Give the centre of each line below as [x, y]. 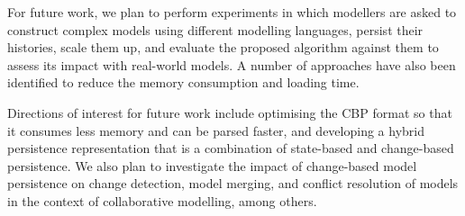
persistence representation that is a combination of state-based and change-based [231, 148]
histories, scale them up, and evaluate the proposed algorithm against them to [223, 47]
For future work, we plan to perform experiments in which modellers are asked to [232, 12]
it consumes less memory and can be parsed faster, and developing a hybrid [216, 130]
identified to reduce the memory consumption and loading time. [183, 82]
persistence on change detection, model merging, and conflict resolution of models [233, 183]
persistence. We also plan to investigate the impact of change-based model [212, 165]
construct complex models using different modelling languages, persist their [215, 29]
